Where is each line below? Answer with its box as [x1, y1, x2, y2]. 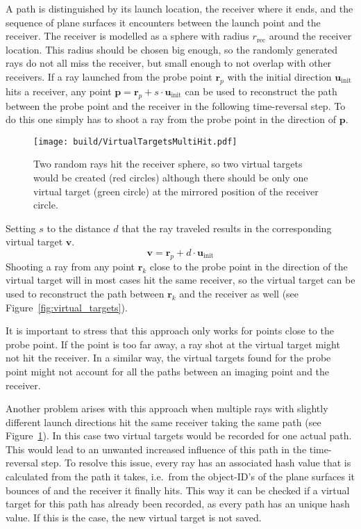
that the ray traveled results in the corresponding [121, 220, 332, 235]
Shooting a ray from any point [6, 259, 135, 273]
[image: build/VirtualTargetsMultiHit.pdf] [33, 136, 237, 147]
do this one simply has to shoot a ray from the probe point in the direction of [6, 112, 337, 127]
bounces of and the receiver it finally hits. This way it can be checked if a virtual [6, 482, 350, 497]
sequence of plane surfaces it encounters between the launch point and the [6, 15, 321, 29]
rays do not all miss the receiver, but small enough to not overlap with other [6, 56, 332, 70]
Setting [6, 220, 36, 235]
